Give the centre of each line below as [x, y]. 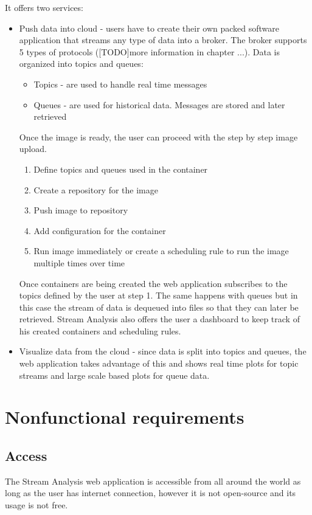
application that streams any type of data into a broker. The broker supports [163, 40]
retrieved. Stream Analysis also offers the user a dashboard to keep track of [159, 319]
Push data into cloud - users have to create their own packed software [149, 28]
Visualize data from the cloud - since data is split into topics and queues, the [163, 351]
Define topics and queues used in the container [121, 169]
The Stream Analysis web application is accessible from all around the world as [153, 481]
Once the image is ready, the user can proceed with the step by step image [158, 137]
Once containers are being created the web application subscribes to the [153, 283]
